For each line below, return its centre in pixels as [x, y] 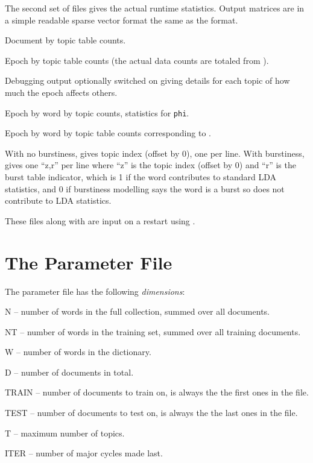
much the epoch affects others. [61, 92]
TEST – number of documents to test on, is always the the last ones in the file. [151, 413]
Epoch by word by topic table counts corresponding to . [108, 133]
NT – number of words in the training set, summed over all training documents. [153, 331]
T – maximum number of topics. [65, 433]
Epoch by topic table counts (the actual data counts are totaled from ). [137, 60]
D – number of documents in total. [69, 372]
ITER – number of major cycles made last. [84, 453]
